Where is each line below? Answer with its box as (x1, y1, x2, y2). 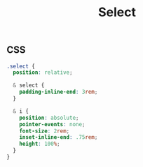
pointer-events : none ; (19, 120, 86, 128)
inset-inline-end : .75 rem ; (19, 134, 98, 141)
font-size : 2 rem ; (19, 128, 70, 135)
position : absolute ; (19, 114, 79, 121)
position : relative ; (13, 69, 73, 76)
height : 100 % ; (19, 140, 60, 148)
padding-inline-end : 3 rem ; (19, 89, 98, 96)
